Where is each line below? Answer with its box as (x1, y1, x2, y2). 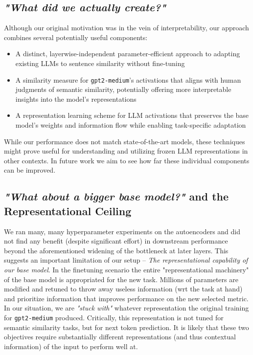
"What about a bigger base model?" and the (4, 189, 229, 204)
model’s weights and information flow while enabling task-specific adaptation (15, 120, 246, 130)
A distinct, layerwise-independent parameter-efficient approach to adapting (15, 48, 240, 59)
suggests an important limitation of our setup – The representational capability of (4, 255, 248, 265)
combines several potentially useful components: (4, 32, 148, 42)
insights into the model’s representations (15, 93, 137, 104)
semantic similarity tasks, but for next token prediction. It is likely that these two (4, 322, 249, 332)
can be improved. (4, 165, 56, 175)
